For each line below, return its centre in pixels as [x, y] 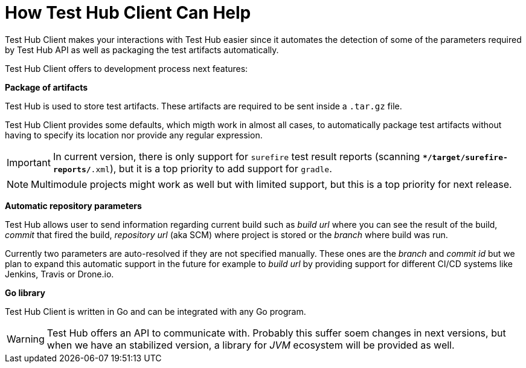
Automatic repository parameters [73, 205]
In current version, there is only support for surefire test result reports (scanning [236, 156]
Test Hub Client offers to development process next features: [127, 68]
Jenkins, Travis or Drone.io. [59, 274]
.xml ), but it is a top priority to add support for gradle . [211, 168]
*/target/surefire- [465, 157]
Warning [26, 339]
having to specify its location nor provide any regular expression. [134, 135]
